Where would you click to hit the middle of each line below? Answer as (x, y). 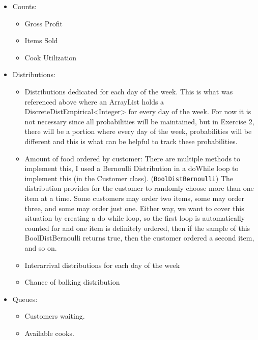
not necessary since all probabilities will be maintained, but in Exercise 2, (139, 121)
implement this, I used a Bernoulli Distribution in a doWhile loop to (132, 168)
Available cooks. (49, 333)
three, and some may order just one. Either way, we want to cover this (134, 208)
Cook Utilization (51, 57)
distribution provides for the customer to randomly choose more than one (139, 188)
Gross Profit (44, 23)
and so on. (41, 247)
